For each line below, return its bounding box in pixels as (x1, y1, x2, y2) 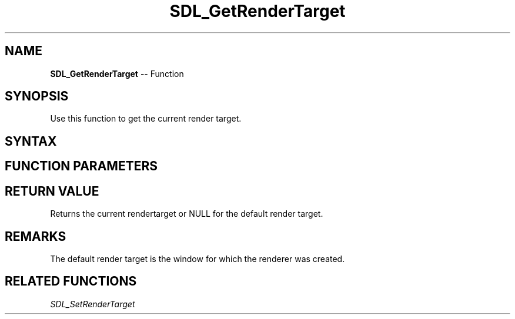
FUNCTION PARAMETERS (5, 159, 158, 174)
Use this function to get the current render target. (50, 113, 242, 124)
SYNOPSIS (5, 89, 69, 104)
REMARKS (5, 229, 66, 244)
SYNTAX (5, 133, 57, 149)
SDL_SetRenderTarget (50, 298, 135, 309)
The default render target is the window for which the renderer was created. (50, 253, 345, 264)
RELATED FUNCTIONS (5, 274, 137, 289)
